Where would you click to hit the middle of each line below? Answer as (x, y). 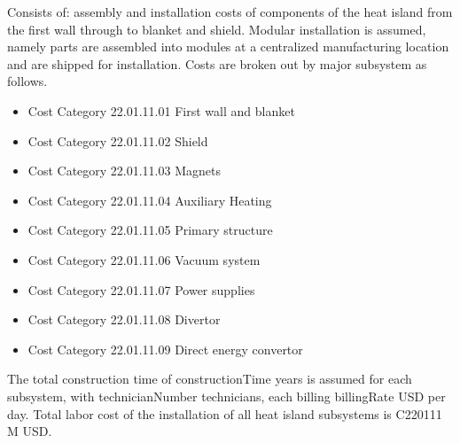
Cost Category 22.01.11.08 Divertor (124, 319)
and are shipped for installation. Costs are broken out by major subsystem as (217, 63)
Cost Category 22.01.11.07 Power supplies (141, 289)
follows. (27, 81)
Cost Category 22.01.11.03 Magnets (124, 171)
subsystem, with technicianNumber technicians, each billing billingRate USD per (226, 396)
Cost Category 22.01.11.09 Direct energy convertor (165, 349)
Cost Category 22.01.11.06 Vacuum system (144, 259)
